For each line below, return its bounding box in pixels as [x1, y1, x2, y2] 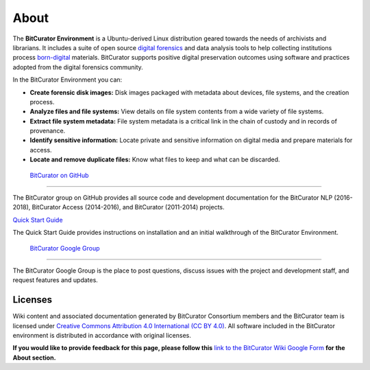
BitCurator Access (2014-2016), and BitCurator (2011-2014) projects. [32, 203, 225, 211]
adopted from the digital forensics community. [12, 62, 143, 71]
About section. [12, 354, 56, 362]
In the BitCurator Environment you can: [12, 76, 123, 84]
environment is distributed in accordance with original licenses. [12, 332, 191, 340]
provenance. [29, 127, 66, 135]
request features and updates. [12, 276, 99, 284]
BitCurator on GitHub [29, 171, 89, 179]
